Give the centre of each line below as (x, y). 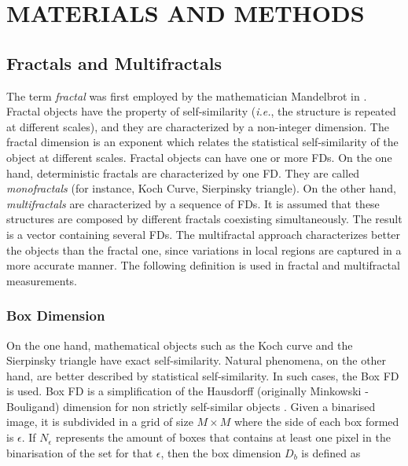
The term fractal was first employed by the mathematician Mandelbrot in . (187, 95)
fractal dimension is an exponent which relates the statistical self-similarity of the (202, 142)
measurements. (42, 280)
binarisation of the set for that (80, 452)
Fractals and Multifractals (114, 62)
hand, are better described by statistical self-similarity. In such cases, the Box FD (203, 375)
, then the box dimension (221, 452)
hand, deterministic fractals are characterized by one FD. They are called (183, 172)
